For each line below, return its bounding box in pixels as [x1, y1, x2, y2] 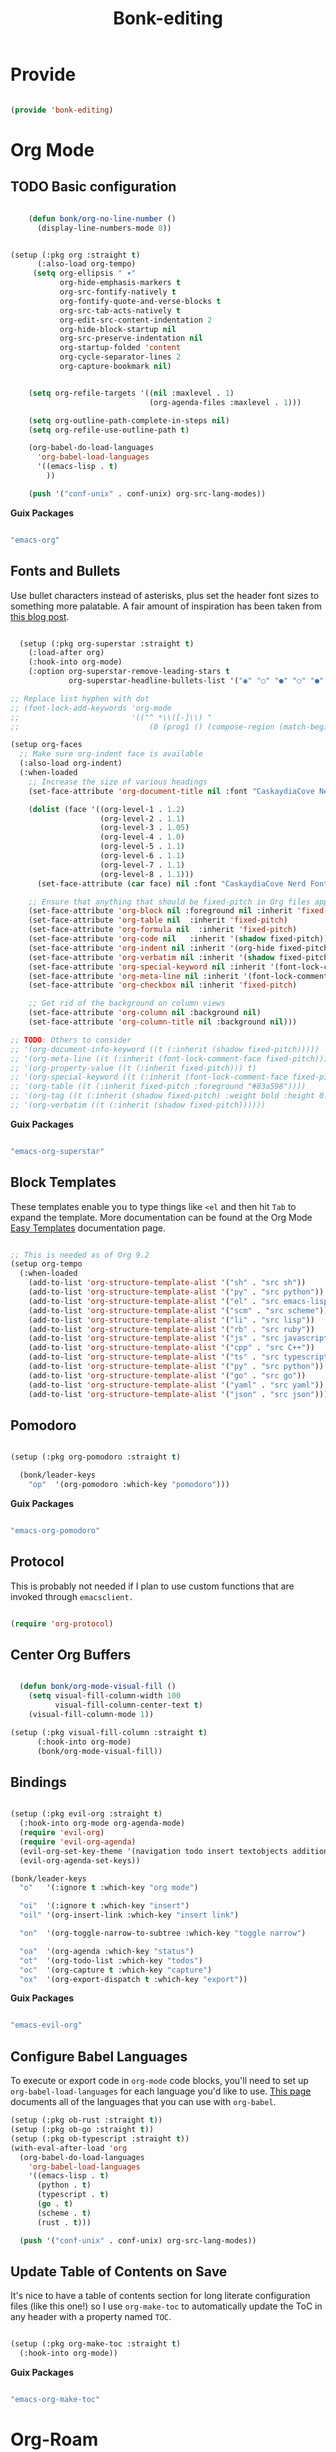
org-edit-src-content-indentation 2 [59, 315, 213, 325]
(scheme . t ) [36, 2208, 92, 2218]
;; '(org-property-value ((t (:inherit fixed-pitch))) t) [10, 1063, 257, 1073]
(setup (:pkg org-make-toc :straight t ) [10, 2339, 182, 2349]
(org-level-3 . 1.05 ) [99, 823, 190, 833]
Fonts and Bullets [10, 563, 121, 580]
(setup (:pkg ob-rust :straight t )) [10, 2115, 163, 2126]
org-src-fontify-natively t [59, 287, 177, 297]
